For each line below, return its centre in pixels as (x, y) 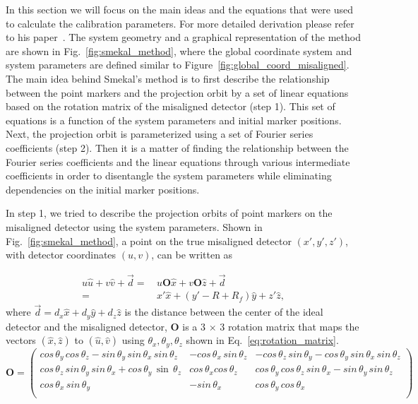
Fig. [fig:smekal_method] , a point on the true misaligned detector (149, 240)
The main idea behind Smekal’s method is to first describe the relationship (168, 78)
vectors (21, 340)
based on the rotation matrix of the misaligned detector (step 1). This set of (171, 106)
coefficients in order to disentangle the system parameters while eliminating (169, 176)
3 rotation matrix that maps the (289, 326)
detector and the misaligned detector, (86, 326)
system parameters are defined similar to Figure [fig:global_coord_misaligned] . (178, 65)
